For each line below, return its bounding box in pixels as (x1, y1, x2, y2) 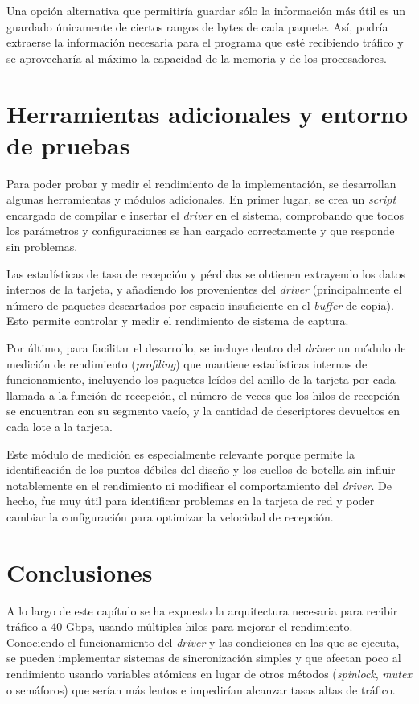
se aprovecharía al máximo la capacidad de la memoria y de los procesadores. (6, 49, 387, 66)
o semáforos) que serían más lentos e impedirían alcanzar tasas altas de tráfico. (6, 681, 396, 698)
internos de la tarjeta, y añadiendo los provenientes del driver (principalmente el (6, 281, 402, 298)
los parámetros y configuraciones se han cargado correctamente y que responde (6, 222, 395, 239)
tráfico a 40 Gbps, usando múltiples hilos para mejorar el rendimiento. (6, 618, 353, 635)
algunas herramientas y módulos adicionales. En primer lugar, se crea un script (6, 191, 396, 208)
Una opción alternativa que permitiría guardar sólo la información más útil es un (6, 2, 405, 19)
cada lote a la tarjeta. (6, 418, 113, 434)
